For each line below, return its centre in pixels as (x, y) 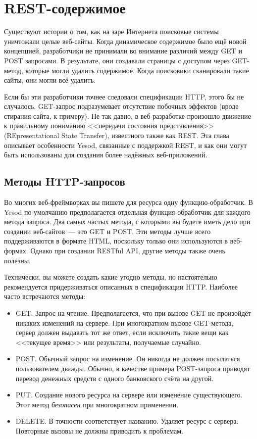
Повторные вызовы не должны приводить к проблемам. (100, 430)
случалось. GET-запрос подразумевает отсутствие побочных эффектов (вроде (121, 106)
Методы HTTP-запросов (65, 181)
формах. (16, 251)
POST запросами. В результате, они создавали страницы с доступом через (117, 60)
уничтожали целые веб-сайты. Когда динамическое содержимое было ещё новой (125, 41)
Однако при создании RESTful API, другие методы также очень (128, 251)
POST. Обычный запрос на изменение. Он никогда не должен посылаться (128, 359)
